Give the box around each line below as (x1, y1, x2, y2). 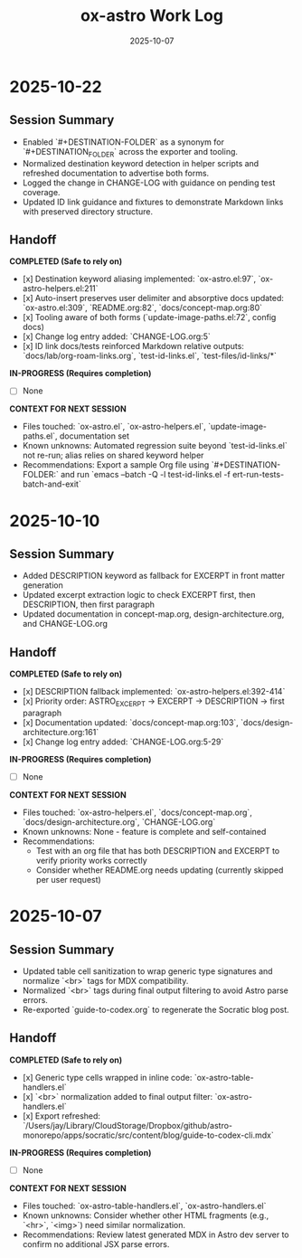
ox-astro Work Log (80, 5, 224, 26)
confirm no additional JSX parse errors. (22, 1238, 170, 1249)
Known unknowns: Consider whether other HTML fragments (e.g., (22, 1209, 269, 1221)
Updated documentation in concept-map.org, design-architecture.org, (22, 609, 285, 620)
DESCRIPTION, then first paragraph (22, 599, 156, 610)
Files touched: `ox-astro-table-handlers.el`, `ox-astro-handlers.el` (22, 1200, 267, 1211)
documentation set (59, 430, 129, 441)
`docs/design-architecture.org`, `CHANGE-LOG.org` (22, 817, 216, 828)
